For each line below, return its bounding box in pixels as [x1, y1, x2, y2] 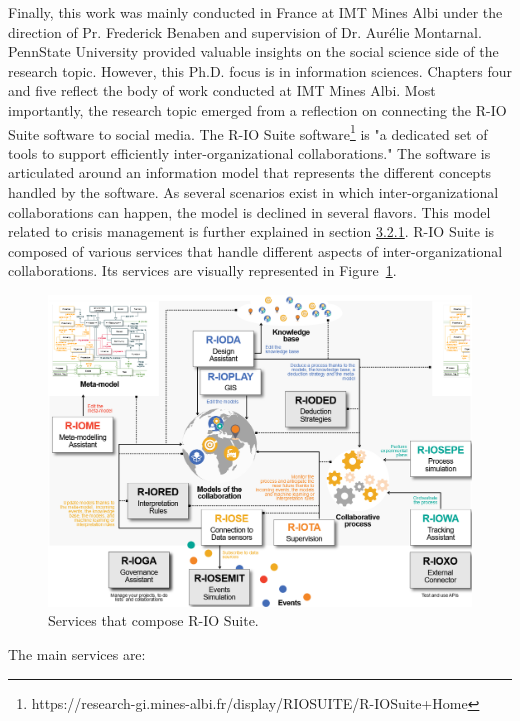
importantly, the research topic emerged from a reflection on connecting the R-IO [8, 99, 507, 120]
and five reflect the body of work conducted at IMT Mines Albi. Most [8, 80, 436, 101]
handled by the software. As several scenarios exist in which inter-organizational [8, 182, 499, 202]
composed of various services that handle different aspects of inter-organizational [8, 240, 503, 261]
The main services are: [8, 643, 146, 664]
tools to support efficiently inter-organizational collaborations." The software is [8, 142, 491, 163]
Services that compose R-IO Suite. [48, 610, 259, 631]
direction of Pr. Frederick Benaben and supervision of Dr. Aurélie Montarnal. [8, 21, 482, 42]
